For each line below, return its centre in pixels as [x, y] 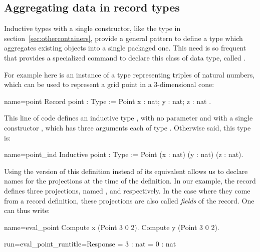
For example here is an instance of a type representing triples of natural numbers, [129, 74]
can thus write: [27, 210]
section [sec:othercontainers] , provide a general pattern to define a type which [123, 38]
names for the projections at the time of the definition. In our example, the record [130, 181]
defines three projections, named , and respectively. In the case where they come [127, 190]
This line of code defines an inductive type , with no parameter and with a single [128, 118]
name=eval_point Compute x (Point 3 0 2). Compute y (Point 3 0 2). [112, 227]
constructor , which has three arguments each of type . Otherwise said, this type [127, 127]
